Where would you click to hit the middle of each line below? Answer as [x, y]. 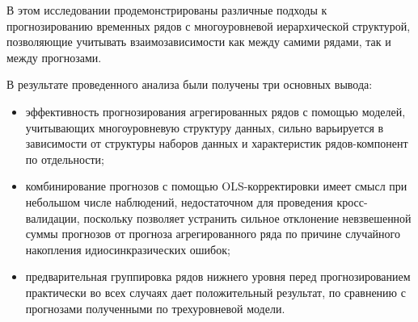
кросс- [352, 201]
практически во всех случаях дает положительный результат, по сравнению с [215, 292]
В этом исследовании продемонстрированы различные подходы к [167, 10]
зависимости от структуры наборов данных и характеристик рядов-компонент [217, 143]
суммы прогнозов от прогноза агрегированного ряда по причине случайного [213, 234]
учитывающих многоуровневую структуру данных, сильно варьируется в [205, 127]
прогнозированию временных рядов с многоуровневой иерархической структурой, [209, 25]
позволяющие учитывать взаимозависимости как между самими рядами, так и [199, 42]
